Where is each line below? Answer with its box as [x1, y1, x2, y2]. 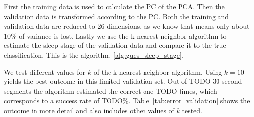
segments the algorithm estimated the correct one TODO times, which [4, 85, 217, 96]
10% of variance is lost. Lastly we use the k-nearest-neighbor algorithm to [4, 30, 227, 40]
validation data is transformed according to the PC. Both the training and [4, 11, 229, 21]
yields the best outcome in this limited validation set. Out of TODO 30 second [4, 76, 242, 86]
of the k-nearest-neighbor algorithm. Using [93, 66, 222, 77]
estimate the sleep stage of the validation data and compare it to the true [4, 40, 226, 50]
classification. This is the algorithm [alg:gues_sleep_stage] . [4, 49, 183, 60]
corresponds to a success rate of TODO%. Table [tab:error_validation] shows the [4, 95, 250, 106]
